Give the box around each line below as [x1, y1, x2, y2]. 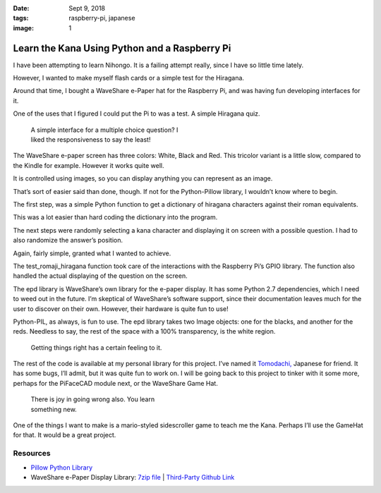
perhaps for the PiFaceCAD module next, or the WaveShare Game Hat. [13, 379, 218, 387]
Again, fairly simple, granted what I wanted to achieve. [13, 249, 171, 257]
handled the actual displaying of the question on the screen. [13, 272, 188, 280]
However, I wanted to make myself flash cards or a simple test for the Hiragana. [13, 74, 245, 83]
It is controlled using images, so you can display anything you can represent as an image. [13, 174, 273, 183]
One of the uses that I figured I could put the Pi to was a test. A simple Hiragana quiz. [13, 109, 260, 118]
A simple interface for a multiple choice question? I [30, 126, 179, 134]
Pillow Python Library [30, 463, 93, 472]
